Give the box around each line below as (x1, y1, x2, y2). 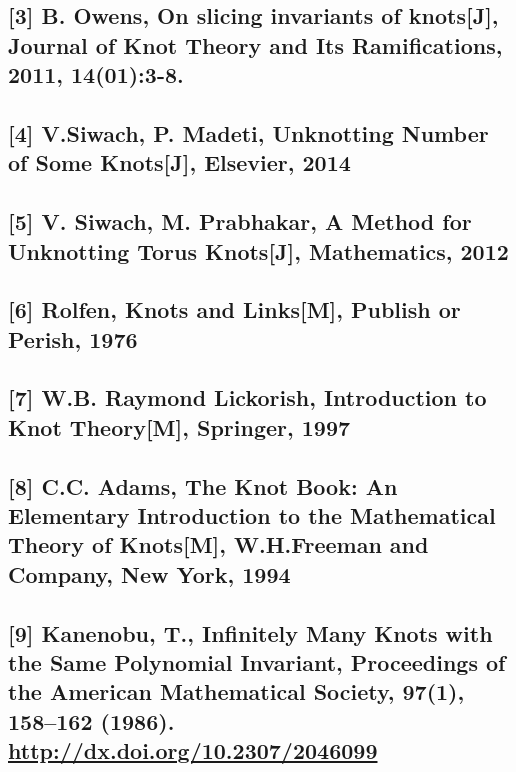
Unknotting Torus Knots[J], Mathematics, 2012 (8, 235, 509, 266)
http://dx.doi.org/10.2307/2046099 (8, 735, 378, 766)
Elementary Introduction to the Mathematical (8, 500, 496, 531)
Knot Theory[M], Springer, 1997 (8, 411, 351, 442)
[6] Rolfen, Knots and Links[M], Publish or (8, 294, 461, 325)
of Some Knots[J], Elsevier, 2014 (8, 147, 351, 178)
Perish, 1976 (8, 323, 138, 354)
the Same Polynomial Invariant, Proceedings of (8, 646, 506, 677)
